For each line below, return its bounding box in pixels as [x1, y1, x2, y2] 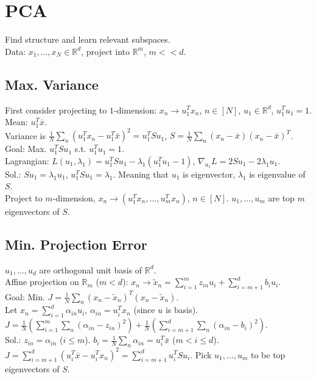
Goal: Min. [5, 290, 45, 303]
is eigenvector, [182, 167, 236, 180]
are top [268, 191, 295, 204]
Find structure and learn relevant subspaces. [5, 33, 170, 46]
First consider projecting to [5, 103, 107, 116]
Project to [5, 191, 43, 204]
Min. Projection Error [5, 234, 147, 253]
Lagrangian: [5, 154, 49, 167]
